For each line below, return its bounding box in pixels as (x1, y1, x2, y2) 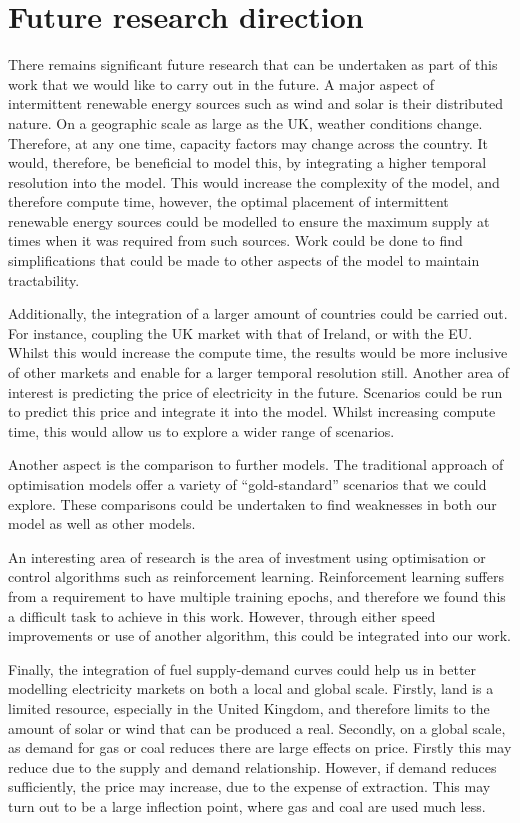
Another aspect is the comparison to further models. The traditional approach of (8, 454, 504, 475)
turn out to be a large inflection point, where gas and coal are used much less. (8, 795, 486, 816)
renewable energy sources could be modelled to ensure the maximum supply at (8, 210, 490, 231)
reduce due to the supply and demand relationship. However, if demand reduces (8, 756, 497, 777)
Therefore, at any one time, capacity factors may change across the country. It (8, 132, 488, 153)
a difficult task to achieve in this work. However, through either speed (8, 605, 436, 626)
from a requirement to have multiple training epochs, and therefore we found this (8, 585, 506, 606)
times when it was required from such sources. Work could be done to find (8, 230, 463, 251)
